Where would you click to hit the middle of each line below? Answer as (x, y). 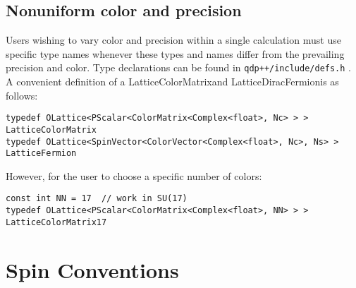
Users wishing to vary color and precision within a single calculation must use (173, 40)
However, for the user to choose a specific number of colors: (134, 175)
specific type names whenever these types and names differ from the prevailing (175, 53)
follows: (22, 95)
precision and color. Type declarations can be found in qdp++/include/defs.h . (178, 67)
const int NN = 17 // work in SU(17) (97, 199)
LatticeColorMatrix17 (56, 222)
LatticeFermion (41, 154)
